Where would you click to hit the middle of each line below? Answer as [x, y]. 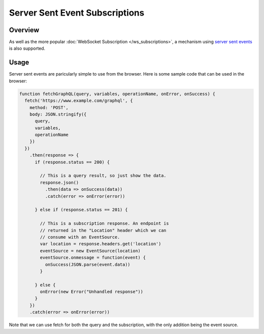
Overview [24, 30]
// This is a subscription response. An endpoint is [104, 224]
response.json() [59, 182]
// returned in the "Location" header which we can [103, 230]
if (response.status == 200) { [72, 162]
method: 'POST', [49, 108]
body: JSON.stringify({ [58, 114]
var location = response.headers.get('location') [100, 244]
